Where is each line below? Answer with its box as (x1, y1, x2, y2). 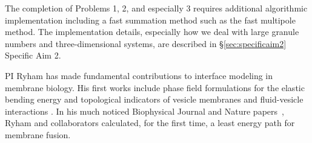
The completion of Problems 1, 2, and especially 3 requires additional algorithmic (5, 2, 308, 14)
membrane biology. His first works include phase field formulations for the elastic (5, 81, 305, 94)
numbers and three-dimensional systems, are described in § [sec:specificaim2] (5, 37, 287, 49)
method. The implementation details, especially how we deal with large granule (5, 25, 299, 38)
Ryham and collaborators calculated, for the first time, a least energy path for (5, 116, 295, 129)
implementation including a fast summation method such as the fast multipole (5, 13, 296, 26)
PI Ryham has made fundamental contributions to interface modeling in (5, 69, 273, 81)
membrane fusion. (5, 128, 71, 141)
